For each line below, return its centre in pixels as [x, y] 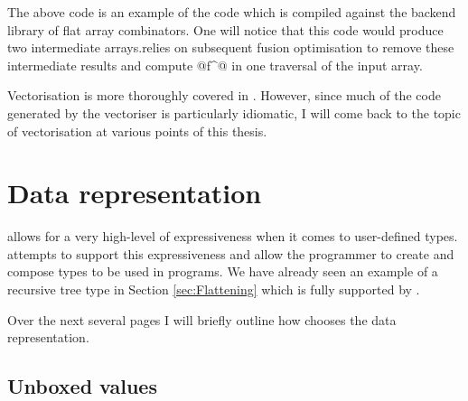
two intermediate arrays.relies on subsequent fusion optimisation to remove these [231, 47]
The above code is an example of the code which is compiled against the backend [232, 12]
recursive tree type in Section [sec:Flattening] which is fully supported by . [214, 289]
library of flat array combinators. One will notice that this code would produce [225, 29]
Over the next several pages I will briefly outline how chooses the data [202, 319]
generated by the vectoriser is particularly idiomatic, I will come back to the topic [234, 112]
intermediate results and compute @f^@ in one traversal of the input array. [215, 65]
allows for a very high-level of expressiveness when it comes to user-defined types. [233, 236]
